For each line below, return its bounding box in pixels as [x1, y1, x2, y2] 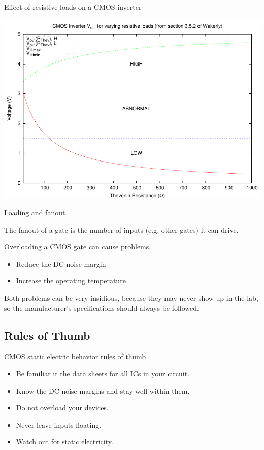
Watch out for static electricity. [16, 436, 113, 447]
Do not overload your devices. [16, 402, 109, 413]
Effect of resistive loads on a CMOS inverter [4, 2, 142, 12]
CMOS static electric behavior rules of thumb [4, 351, 146, 362]
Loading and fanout [4, 207, 65, 217]
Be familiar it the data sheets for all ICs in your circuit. [16, 368, 190, 378]
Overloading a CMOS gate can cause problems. [4, 241, 151, 252]
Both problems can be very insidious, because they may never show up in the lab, [4, 292, 258, 303]
